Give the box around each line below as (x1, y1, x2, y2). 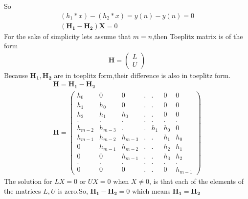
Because (4, 70, 28, 80)
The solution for (4, 176, 52, 186)
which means (132, 185, 171, 196)
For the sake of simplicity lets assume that (4, 31, 131, 41)
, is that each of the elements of (149, 176, 244, 186)
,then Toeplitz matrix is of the (152, 31, 243, 41)
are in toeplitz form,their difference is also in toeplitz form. (54, 70, 231, 80)
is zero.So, (58, 185, 88, 196)
